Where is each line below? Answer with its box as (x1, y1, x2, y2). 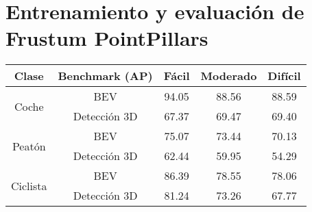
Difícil (267, 68, 301, 84)
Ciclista (11, 177, 47, 194)
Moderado (200, 68, 257, 84)
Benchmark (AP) (58, 68, 153, 84)
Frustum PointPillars (5, 24, 208, 52)
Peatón (12, 137, 46, 154)
